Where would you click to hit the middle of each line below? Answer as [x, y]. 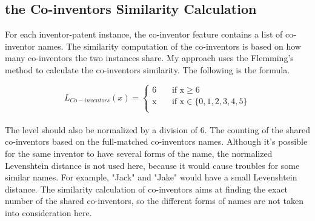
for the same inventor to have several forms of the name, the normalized [139, 153]
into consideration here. [48, 212]
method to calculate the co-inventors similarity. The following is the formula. [148, 69]
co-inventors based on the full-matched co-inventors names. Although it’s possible [156, 141]
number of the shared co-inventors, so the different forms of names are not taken [154, 201]
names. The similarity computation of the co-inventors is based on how [169, 46]
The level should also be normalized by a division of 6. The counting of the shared [157, 129]
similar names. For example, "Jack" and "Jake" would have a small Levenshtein [151, 177]
